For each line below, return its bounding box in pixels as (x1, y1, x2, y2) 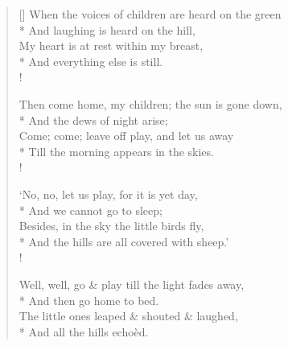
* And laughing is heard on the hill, (19, 21, 195, 38)
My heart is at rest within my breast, (19, 37, 204, 54)
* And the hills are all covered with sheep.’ (19, 233, 229, 249)
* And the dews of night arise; (19, 111, 168, 128)
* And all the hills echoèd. (19, 323, 149, 340)
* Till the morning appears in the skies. (19, 142, 214, 159)
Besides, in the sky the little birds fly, (19, 217, 204, 234)
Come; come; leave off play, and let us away (19, 127, 234, 144)
